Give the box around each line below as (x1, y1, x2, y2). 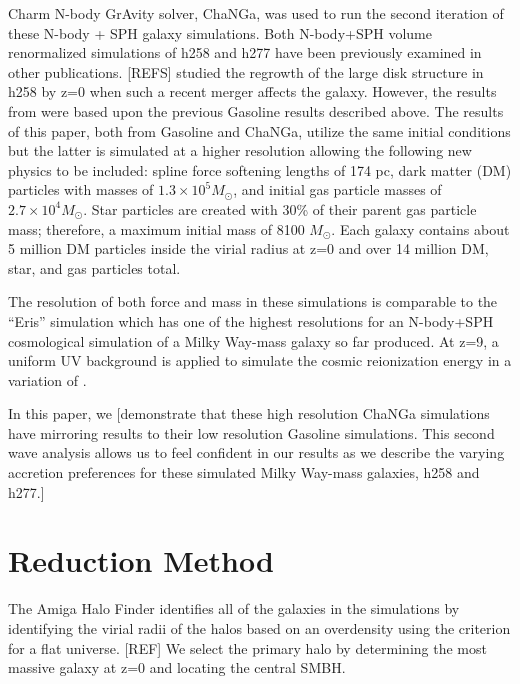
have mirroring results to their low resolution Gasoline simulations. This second (8, 422, 495, 443)
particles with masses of (8, 179, 154, 200)
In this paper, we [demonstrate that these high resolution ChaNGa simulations (8, 403, 490, 424)
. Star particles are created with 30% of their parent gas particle (83, 198, 477, 219)
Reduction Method (8, 540, 274, 581)
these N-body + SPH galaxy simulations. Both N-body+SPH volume (8, 22, 432, 43)
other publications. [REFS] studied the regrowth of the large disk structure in (8, 61, 484, 82)
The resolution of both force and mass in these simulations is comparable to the (8, 291, 498, 312)
